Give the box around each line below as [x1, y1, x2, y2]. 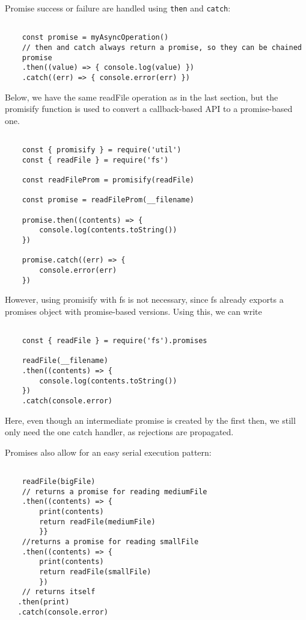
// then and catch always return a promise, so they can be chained [22, 43, 302, 52]
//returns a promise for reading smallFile [22, 538, 199, 547]
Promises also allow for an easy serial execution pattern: [5, 445, 212, 458]
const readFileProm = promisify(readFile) [22, 176, 194, 184]
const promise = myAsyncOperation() [22, 33, 169, 42]
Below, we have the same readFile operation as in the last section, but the [5, 90, 278, 103]
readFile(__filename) [22, 356, 108, 365]
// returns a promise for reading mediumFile [22, 487, 207, 496]
